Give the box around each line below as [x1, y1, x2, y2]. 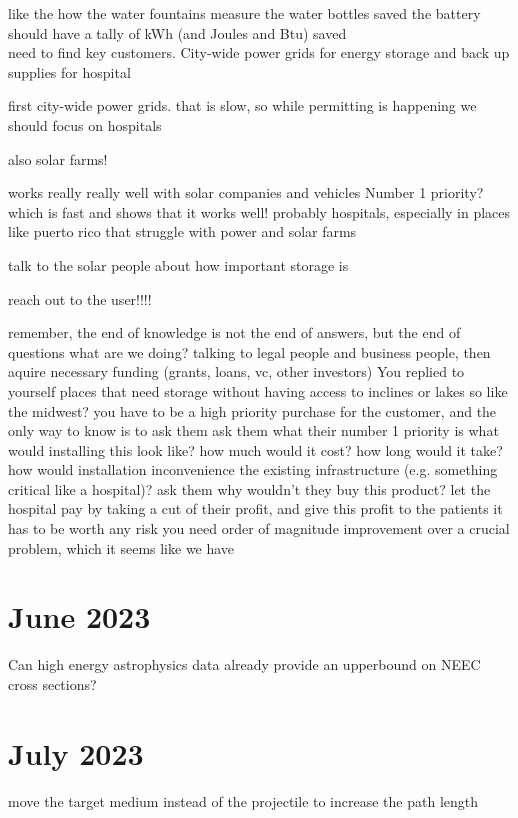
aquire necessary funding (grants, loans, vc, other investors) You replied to [8, 361, 465, 382]
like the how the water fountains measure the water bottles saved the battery [8, 3, 481, 23]
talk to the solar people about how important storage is [8, 254, 349, 275]
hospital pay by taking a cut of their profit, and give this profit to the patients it [8, 498, 503, 519]
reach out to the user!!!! [8, 288, 152, 309]
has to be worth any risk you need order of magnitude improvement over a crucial [8, 518, 510, 539]
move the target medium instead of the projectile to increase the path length [8, 790, 479, 811]
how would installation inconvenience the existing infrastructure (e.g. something [8, 459, 498, 480]
